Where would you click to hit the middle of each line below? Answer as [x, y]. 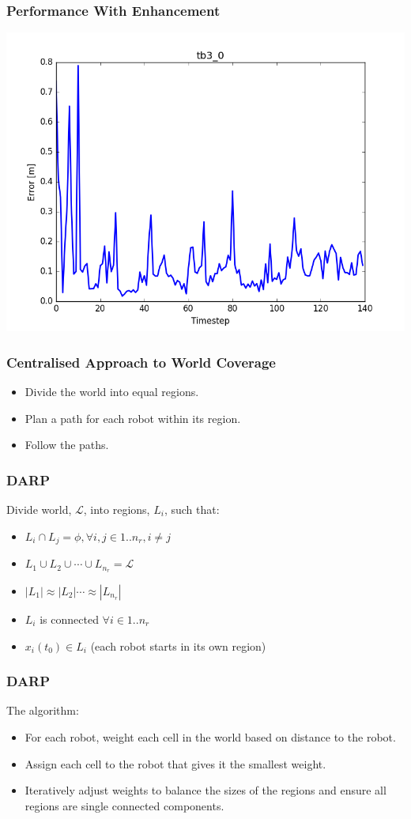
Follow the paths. [67, 445]
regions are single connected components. [124, 805]
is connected [69, 619]
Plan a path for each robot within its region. [133, 418]
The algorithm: [43, 710]
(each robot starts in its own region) [178, 645]
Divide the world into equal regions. [112, 392]
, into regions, [117, 510]
